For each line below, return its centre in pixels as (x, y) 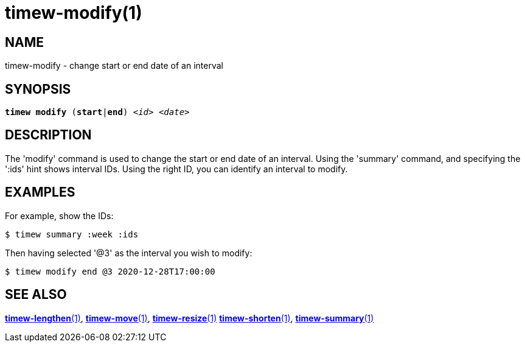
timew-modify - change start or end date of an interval (114, 66)
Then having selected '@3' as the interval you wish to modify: (129, 253)
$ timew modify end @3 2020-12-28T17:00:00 (110, 271)
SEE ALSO (36, 295)
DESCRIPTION (48, 135)
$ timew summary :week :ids (72, 234)
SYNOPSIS (38, 89)
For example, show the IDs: (59, 216)
